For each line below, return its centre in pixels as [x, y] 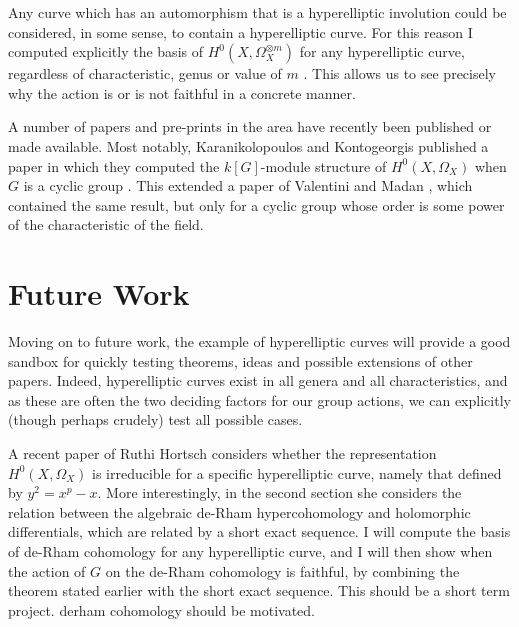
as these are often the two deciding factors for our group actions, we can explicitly [259, 399]
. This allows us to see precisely [399, 73]
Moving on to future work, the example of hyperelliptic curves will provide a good [259, 341]
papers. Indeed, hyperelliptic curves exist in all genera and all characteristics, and [258, 380]
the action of [47, 570]
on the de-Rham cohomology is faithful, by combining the [282, 570]
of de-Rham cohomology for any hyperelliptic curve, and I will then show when [250, 551]
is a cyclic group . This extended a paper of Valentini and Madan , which [248, 185]
